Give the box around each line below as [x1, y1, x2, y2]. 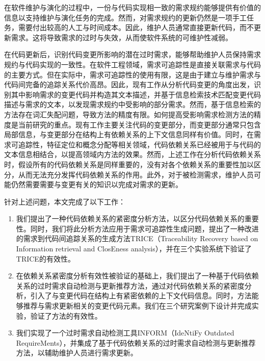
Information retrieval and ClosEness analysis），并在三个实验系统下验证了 [16, 243, 252, 254]
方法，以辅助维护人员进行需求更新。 [16, 347, 138, 358]
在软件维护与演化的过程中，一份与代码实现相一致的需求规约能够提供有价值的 [4, 2, 261, 12]
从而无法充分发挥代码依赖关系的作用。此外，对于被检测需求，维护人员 [18, 169, 254, 179]
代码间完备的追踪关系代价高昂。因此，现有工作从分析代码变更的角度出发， [4, 79, 254, 90]
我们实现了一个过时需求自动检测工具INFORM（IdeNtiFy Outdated [16, 327, 234, 338]
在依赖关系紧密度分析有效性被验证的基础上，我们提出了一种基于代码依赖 [16, 270, 259, 281]
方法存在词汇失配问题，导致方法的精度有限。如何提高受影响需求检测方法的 [4, 109, 254, 119]
